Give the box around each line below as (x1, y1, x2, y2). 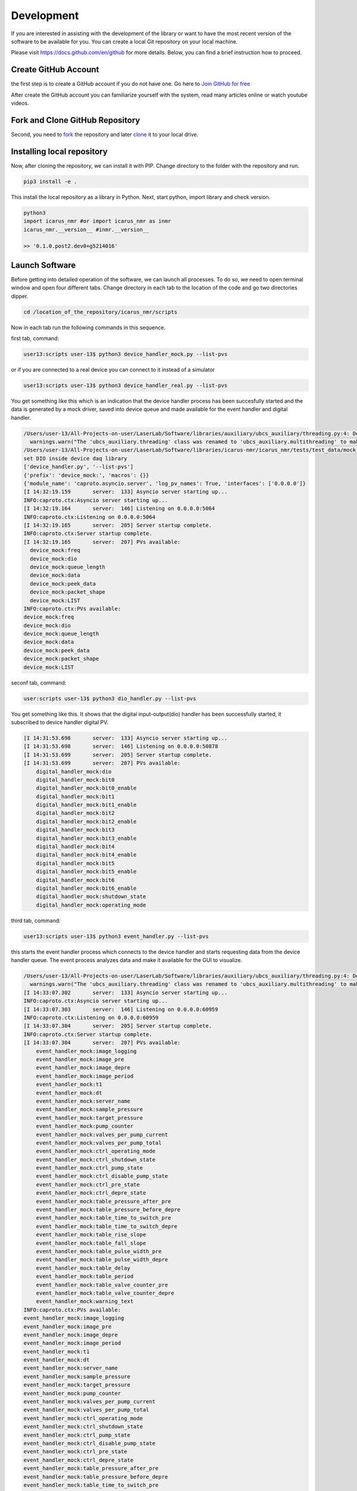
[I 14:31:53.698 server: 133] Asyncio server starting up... (23, 734, 228, 741)
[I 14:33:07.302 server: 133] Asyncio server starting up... (23, 989, 228, 996)
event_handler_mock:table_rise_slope (36, 1232, 146, 1238)
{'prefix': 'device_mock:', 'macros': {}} (23, 472, 149, 478)
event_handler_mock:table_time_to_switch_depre (36, 1223, 178, 1230)
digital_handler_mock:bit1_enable (36, 802, 137, 808)
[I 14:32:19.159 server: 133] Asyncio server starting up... (23, 488, 228, 495)
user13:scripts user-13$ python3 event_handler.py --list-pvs (23, 933, 209, 939)
